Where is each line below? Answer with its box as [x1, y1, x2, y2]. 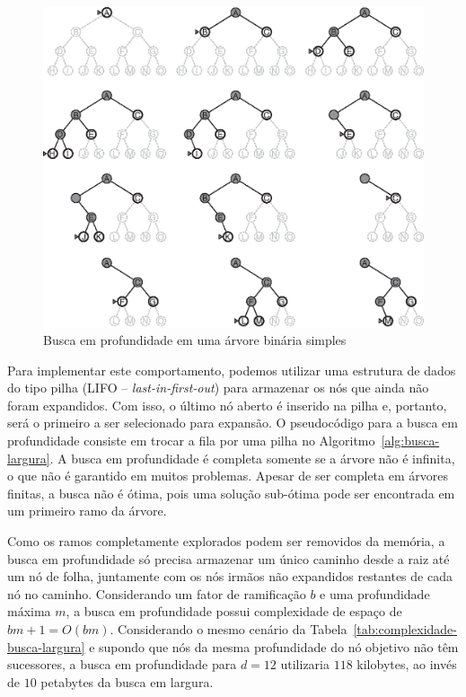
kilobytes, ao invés [356, 655, 457, 674]
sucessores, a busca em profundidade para [7, 655, 237, 674]
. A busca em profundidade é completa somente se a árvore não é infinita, [49, 448, 455, 467]
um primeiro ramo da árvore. [7, 501, 167, 520]
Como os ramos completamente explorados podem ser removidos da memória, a [7, 532, 445, 551]
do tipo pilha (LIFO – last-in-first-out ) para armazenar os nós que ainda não [7, 378, 429, 397]
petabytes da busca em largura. [40, 672, 214, 691]
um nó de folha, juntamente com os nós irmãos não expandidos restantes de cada [7, 567, 453, 586]
